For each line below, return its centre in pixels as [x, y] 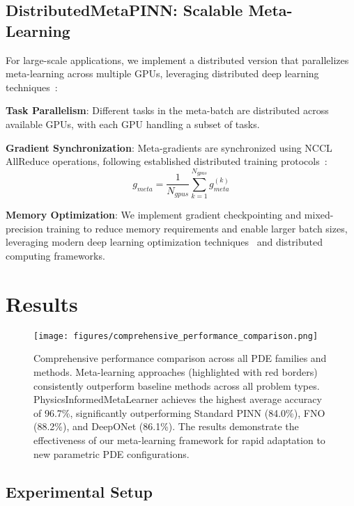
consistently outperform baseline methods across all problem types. [177, 385]
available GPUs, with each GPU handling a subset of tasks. [133, 124]
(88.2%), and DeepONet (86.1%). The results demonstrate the [166, 426]
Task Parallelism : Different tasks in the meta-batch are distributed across [167, 110]
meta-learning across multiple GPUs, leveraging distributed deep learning [162, 73]
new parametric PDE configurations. [111, 453]
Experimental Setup [79, 491]
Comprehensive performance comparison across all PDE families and [180, 358]
